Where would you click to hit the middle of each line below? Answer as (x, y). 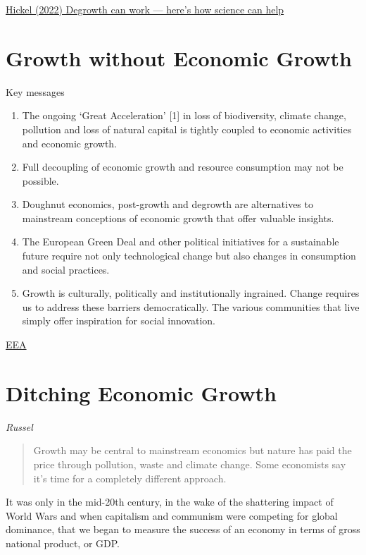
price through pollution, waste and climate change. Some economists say (190, 464)
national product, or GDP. (63, 543)
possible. (40, 180)
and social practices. (66, 269)
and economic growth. (70, 143)
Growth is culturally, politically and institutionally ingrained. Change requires (191, 293)
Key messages (35, 91)
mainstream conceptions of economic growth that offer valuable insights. (178, 218)
